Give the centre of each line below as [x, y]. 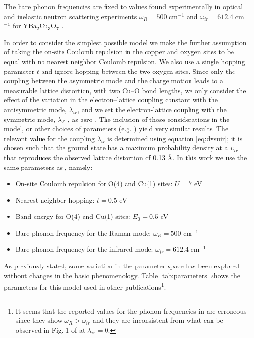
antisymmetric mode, [35, 109]
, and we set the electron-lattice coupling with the [152, 109]
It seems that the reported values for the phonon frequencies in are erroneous [131, 310]
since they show [39, 320]
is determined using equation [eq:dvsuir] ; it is [175, 138]
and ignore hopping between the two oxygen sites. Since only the [138, 71]
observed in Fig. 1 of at [50, 329]
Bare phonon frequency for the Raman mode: [83, 232]
